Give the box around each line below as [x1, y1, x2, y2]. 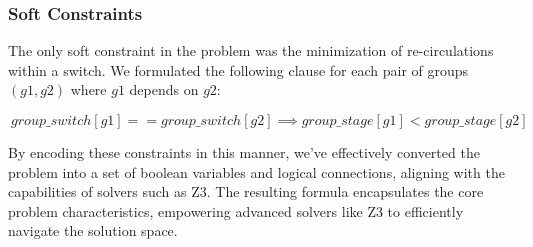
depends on [129, 79, 199, 100]
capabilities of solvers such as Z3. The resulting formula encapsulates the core [8, 181, 484, 202]
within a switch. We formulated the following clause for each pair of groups [8, 59, 469, 80]
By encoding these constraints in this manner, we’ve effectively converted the [8, 142, 480, 162]
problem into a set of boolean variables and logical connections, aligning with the [8, 161, 505, 182]
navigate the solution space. [8, 220, 178, 241]
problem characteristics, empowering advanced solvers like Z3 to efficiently [8, 200, 464, 221]
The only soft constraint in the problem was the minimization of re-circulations [8, 40, 494, 61]
